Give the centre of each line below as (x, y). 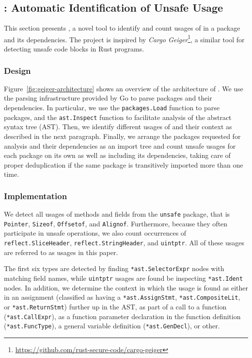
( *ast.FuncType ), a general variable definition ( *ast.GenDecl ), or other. (112, 326)
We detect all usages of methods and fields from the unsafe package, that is (117, 214)
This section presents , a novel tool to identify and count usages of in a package (122, 28)
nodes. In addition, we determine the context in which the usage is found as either (126, 287)
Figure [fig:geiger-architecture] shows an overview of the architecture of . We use (124, 88)
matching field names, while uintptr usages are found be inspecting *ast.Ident (124, 278)
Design (17, 70)
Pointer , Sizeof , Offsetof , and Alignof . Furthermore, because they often (116, 223)
